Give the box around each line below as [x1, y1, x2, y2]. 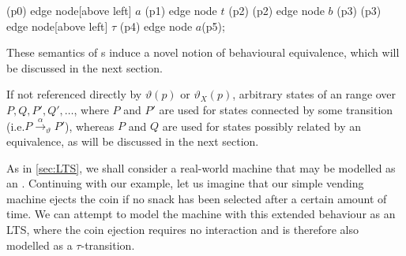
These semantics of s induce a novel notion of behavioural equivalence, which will [6, 44, 400, 61]
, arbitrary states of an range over [232, 86, 397, 102]
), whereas [65, 117, 115, 134]
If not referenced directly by [6, 86, 142, 102]
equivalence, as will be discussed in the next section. [6, 132, 259, 149]
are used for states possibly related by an [162, 117, 361, 134]
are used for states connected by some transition [159, 101, 393, 117]
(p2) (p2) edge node [228, 2, 325, 18]
